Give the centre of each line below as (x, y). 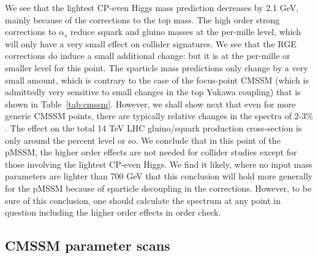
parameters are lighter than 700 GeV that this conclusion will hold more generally (159, 176)
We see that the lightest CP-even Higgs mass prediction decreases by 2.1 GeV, (152, 7)
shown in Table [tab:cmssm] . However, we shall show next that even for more (150, 104)
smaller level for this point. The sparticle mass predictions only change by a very (157, 67)
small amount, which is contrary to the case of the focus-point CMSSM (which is (157, 80)
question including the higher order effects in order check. (113, 212)
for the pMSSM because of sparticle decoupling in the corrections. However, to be (158, 188)
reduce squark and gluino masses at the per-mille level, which (186, 32)
